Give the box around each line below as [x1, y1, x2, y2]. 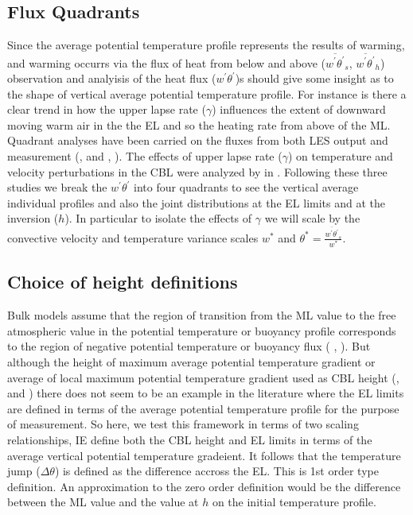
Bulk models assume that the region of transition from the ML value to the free [7, 307, 396, 323]
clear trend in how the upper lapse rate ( [7, 101, 206, 118]
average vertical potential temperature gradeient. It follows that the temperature [7, 447, 401, 463]
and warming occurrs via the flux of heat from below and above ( [7, 54, 326, 71]
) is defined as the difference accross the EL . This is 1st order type [54, 463, 379, 479]
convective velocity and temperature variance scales [7, 229, 259, 246]
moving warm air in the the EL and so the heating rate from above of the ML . [7, 116, 391, 133]
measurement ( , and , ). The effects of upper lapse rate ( [7, 148, 282, 165]
